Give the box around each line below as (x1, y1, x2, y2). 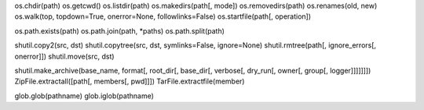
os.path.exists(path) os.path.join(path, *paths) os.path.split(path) (14, 26, 225, 35)
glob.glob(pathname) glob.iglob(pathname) (14, 90, 155, 101)
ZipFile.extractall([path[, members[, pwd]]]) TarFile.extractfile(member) (14, 76, 245, 86)
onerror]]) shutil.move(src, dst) (14, 51, 115, 61)
